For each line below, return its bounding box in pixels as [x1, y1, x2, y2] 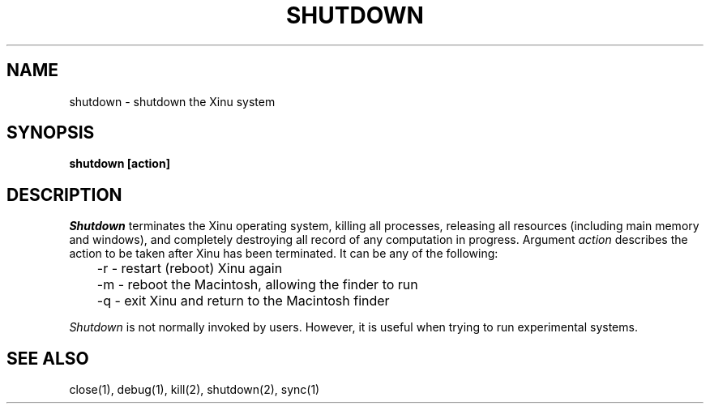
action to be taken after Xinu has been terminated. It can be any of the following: [69, 246, 498, 261]
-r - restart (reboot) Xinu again [96, 260, 283, 277]
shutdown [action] [69, 156, 170, 171]
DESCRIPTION [6, 184, 122, 205]
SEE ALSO [6, 348, 89, 369]
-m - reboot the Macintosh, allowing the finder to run [96, 276, 418, 293]
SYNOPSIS [6, 122, 95, 143]
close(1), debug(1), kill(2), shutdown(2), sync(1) [69, 382, 320, 397]
